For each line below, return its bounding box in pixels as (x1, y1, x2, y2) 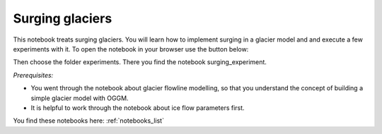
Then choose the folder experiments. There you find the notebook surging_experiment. (13, 58, 267, 66)
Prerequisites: (13, 71, 54, 79)
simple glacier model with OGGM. (30, 94, 129, 102)
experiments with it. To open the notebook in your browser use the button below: (13, 44, 249, 53)
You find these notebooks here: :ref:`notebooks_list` (13, 116, 164, 125)
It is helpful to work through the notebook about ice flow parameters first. (30, 103, 245, 112)
